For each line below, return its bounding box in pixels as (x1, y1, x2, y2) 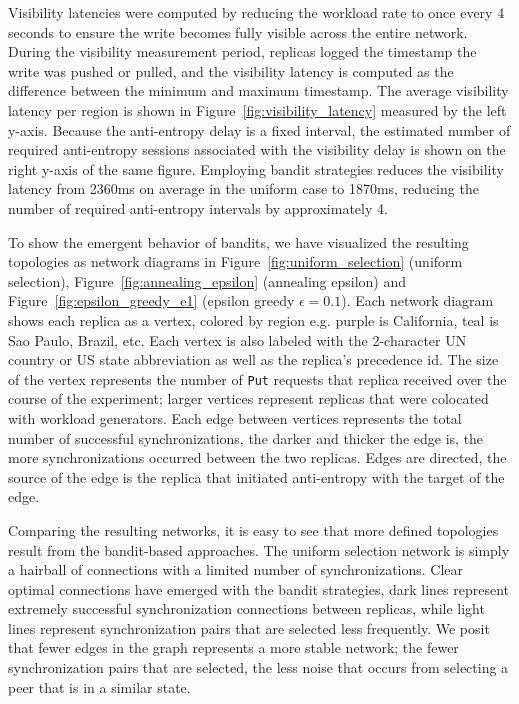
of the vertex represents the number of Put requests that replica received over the (8, 368, 507, 389)
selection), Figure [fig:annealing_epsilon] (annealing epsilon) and (8, 270, 406, 291)
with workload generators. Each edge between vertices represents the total (8, 407, 462, 428)
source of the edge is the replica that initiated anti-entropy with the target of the (8, 466, 505, 487)
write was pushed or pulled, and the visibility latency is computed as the (8, 60, 454, 81)
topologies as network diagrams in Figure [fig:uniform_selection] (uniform (8, 251, 463, 272)
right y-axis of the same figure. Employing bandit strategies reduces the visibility (8, 158, 504, 179)
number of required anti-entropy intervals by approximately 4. (8, 197, 388, 218)
